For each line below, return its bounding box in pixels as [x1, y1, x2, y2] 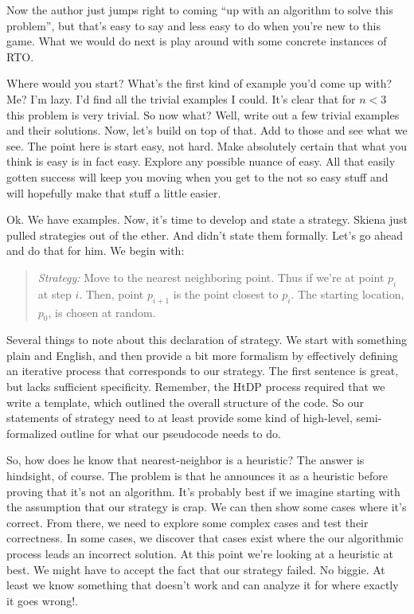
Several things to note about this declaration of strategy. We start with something [6, 331, 408, 348]
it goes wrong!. [6, 592, 78, 608]
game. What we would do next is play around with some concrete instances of [6, 33, 387, 49]
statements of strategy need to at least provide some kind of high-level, [6, 409, 353, 426]
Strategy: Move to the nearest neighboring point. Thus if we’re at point [37, 268, 385, 285]
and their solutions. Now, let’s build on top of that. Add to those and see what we [6, 122, 408, 139]
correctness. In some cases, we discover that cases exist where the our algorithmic [6, 530, 404, 546]
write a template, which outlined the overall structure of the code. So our [6, 393, 365, 410]
